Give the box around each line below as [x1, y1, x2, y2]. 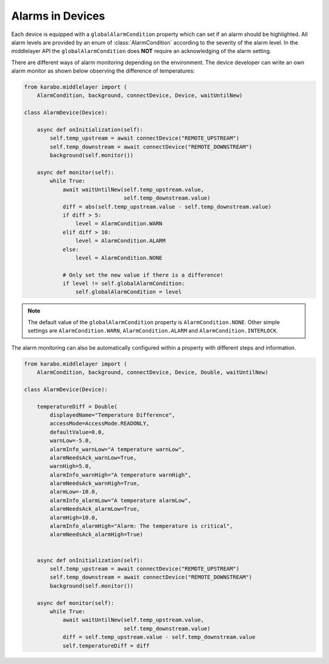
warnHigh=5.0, [49, 463, 92, 470]
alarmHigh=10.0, [49, 514, 99, 521]
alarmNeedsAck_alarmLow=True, [49, 505, 140, 513]
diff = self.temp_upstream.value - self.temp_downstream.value [62, 633, 256, 641]
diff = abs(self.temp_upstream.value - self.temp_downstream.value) [62, 203, 272, 210]
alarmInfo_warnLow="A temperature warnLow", [49, 446, 185, 453]
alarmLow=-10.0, [49, 488, 99, 496]
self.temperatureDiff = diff [62, 642, 150, 649]
